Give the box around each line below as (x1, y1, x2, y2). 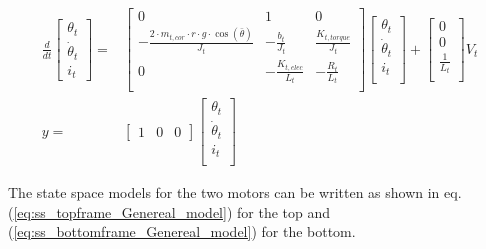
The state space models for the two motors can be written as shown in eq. (8, 182, 462, 203)
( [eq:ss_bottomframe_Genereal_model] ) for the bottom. (8, 221, 356, 242)
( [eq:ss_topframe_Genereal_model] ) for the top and (8, 201, 331, 222)
